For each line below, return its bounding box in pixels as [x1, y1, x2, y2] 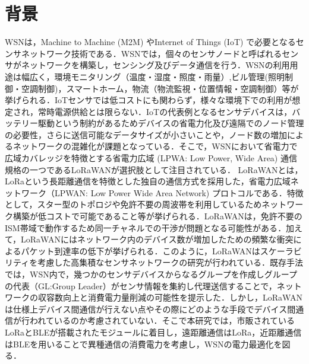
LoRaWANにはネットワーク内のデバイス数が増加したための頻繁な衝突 [21, 233, 294, 245]
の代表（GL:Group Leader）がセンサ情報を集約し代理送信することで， [5, 279, 277, 292]
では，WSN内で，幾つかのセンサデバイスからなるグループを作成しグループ [5, 268, 298, 280]
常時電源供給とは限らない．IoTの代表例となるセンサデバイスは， [37, 105, 292, 117]
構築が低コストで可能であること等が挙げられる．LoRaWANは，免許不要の [12, 210, 302, 222]
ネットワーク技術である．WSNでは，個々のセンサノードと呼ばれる [21, 47, 282, 59]
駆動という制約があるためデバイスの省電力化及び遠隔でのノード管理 [37, 117, 304, 129]
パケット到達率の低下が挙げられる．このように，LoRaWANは [21, 244, 260, 257]
